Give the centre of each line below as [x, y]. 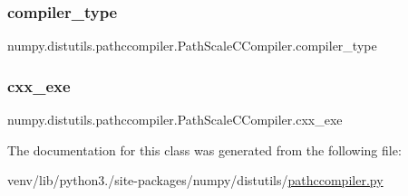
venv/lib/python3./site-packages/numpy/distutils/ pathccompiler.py [195, 180]
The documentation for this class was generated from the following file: [204, 149]
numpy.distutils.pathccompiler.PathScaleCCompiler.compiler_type [192, 46]
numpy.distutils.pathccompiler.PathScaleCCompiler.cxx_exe [175, 120]
